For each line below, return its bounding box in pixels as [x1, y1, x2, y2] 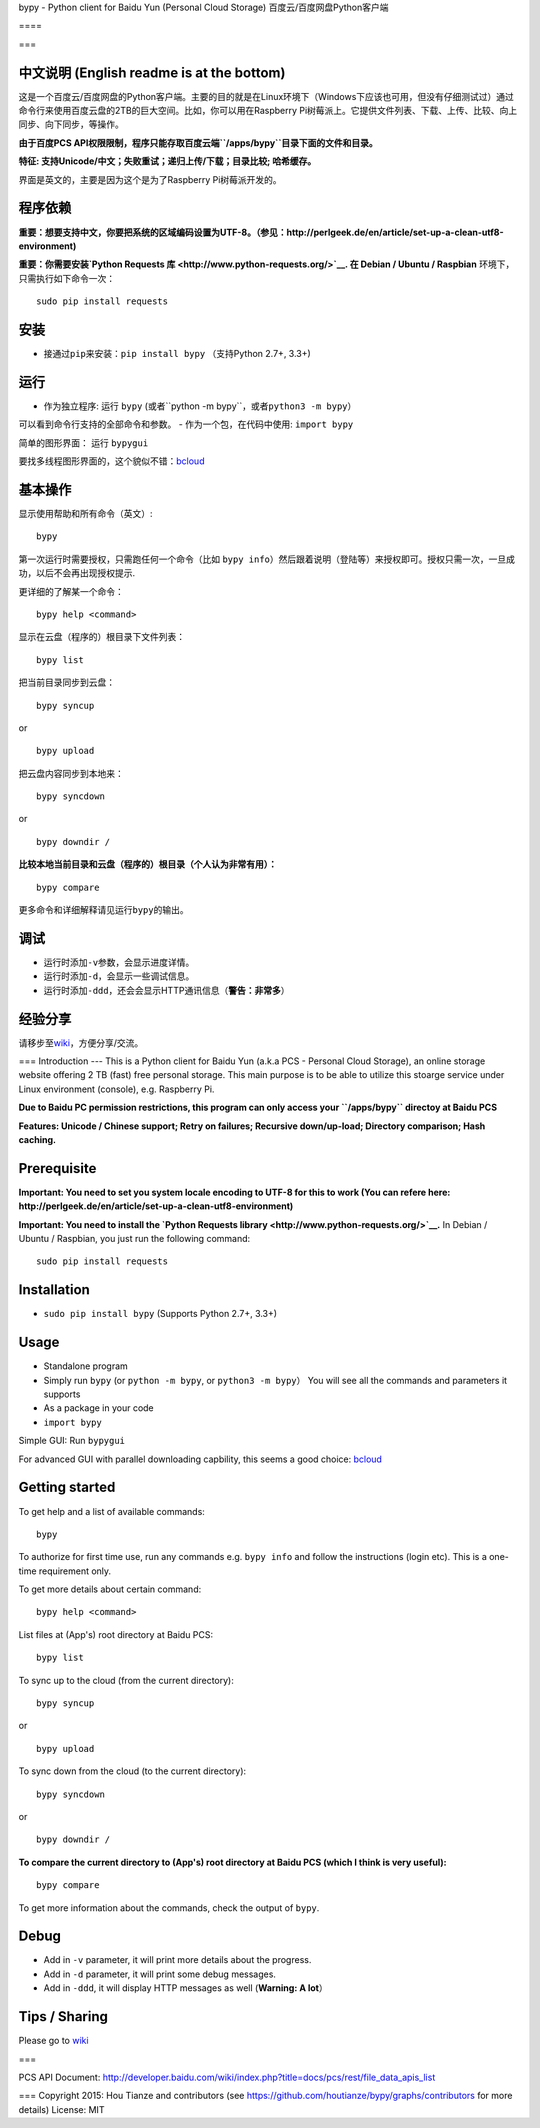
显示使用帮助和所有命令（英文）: [18, 508, 154, 519]
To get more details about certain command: [18, 1583, 202, 1595]
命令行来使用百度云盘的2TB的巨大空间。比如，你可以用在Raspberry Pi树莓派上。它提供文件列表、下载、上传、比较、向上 [18, 105, 518, 117]
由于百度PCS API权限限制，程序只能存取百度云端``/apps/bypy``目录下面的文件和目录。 [18, 136, 379, 149]
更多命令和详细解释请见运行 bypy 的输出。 [18, 904, 189, 916]
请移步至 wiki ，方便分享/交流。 [18, 1036, 144, 1049]
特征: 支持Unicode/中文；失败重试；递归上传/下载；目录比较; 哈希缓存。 [18, 155, 317, 167]
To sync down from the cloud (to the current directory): [18, 1765, 247, 1777]
